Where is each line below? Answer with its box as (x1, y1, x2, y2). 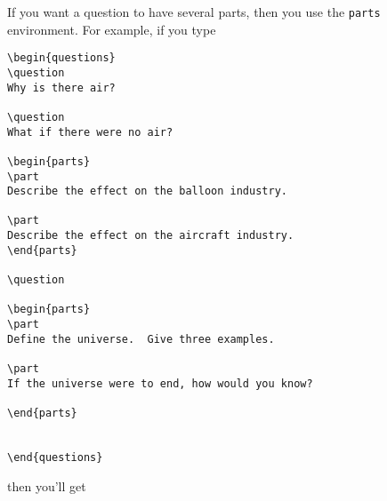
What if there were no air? (7, 125, 173, 139)
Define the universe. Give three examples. (7, 332, 275, 346)
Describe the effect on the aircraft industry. (7, 229, 294, 243)
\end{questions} (7, 450, 103, 464)
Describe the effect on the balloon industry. (7, 185, 287, 198)
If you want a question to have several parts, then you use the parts (7, 3, 381, 20)
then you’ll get (7, 476, 86, 495)
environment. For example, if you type (7, 20, 216, 38)
